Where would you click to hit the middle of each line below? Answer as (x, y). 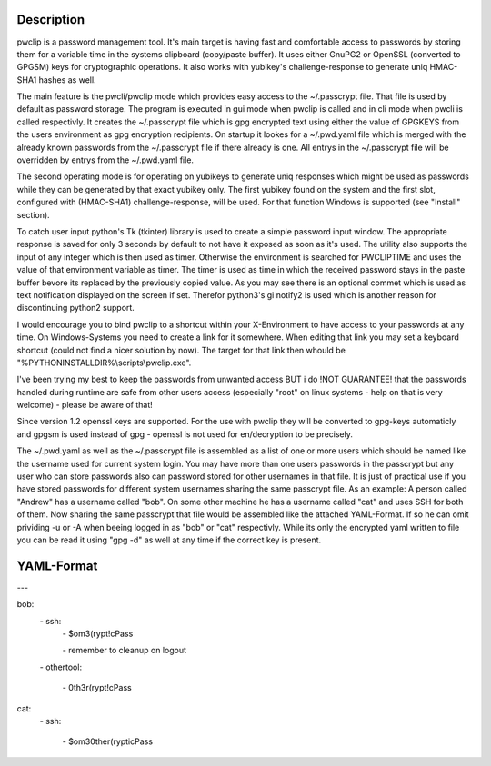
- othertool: (60, 667)
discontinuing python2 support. (76, 308)
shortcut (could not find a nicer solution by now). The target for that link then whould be (181, 350)
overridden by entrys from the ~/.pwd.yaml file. (105, 160)
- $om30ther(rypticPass (108, 741)
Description (51, 20)
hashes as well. (67, 80)
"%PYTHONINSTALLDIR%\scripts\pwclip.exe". (104, 363)
